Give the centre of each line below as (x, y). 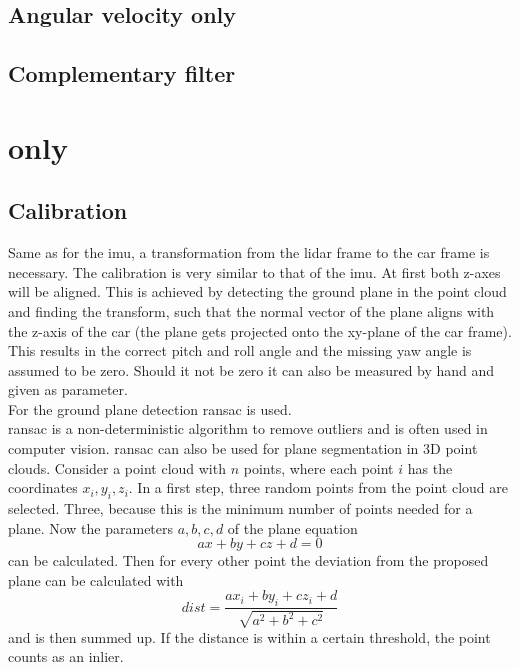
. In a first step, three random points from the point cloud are (318, 487)
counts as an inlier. (66, 656)
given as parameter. (68, 389)
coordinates (43, 487)
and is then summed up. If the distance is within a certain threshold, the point (249, 636)
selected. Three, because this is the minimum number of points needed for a (240, 508)
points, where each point (318, 467)
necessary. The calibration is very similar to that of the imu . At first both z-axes (254, 271)
